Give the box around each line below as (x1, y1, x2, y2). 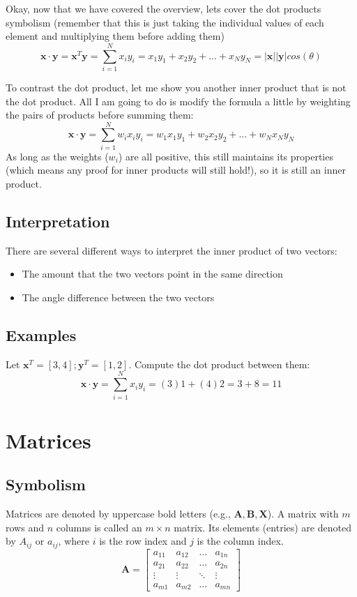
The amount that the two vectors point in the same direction (22, 266, 283, 281)
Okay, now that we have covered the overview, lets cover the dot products (6, 1, 321, 15)
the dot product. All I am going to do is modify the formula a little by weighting (6, 93, 351, 108)
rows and (6, 520, 44, 534)
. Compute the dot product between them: (128, 356, 310, 371)
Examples (6, 324, 77, 345)
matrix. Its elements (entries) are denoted (174, 520, 351, 534)
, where (58, 534, 89, 548)
